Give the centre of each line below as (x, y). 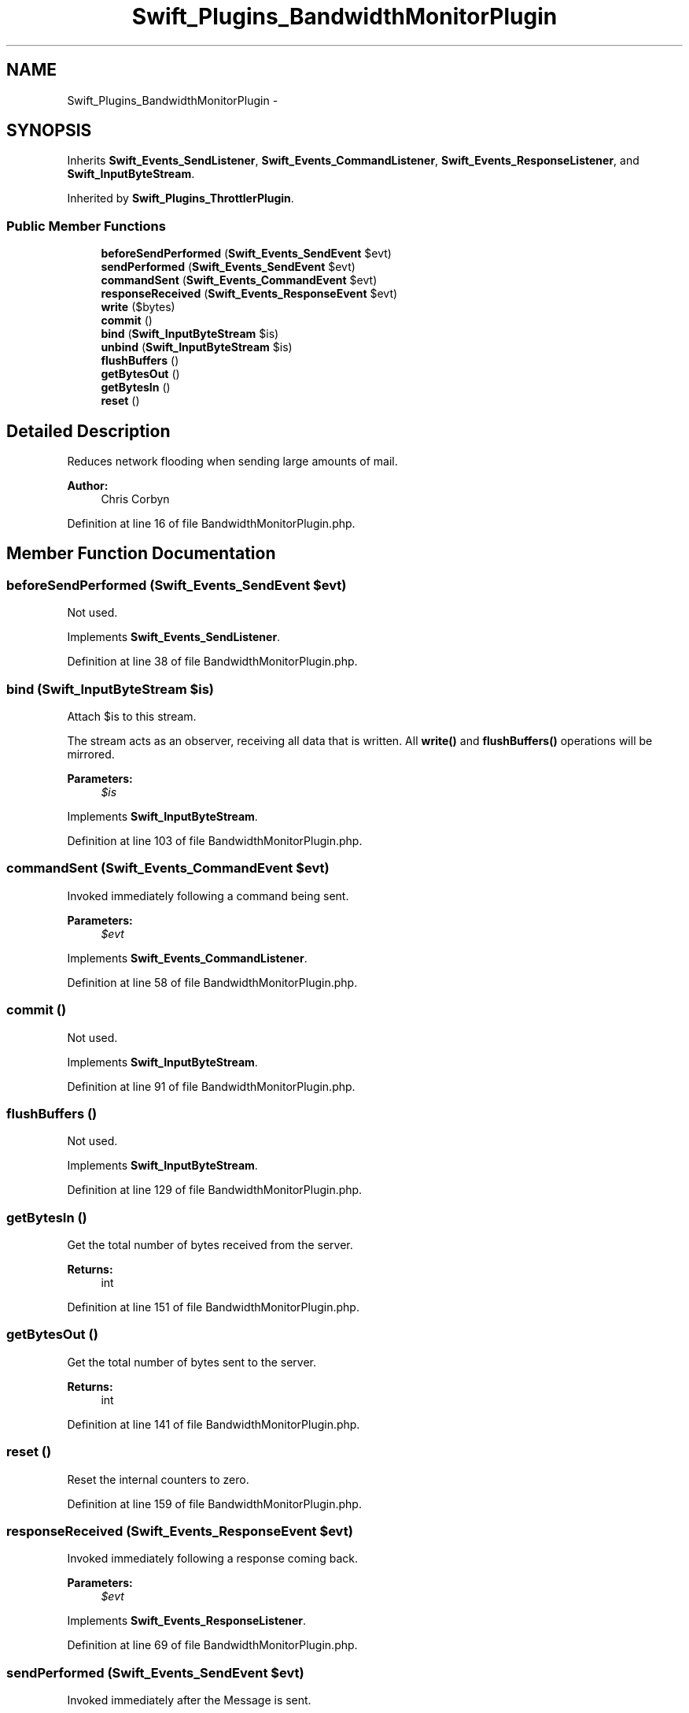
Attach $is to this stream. (132, 716)
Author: (88, 486)
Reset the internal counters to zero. (158, 1479)
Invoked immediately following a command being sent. (208, 895)
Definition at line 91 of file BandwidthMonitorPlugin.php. (211, 1086)
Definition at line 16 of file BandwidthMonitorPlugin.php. (211, 524)
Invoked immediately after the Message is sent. (189, 1700)
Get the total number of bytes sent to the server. (192, 1362)
